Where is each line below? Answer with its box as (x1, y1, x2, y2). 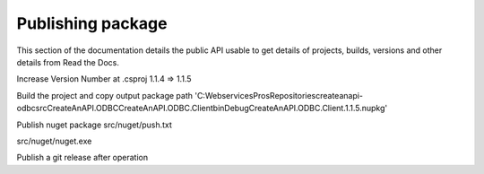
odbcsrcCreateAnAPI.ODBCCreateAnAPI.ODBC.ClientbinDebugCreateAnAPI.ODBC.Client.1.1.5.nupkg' (16, 103, 388, 114)
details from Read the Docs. (16, 57, 120, 67)
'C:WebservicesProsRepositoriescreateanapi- (194, 90, 363, 100)
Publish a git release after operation (16, 152, 148, 163)
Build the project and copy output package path (16, 90, 193, 100)
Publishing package (16, 13, 168, 33)
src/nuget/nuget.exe (16, 135, 92, 146)
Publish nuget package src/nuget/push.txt (16, 119, 172, 130)
